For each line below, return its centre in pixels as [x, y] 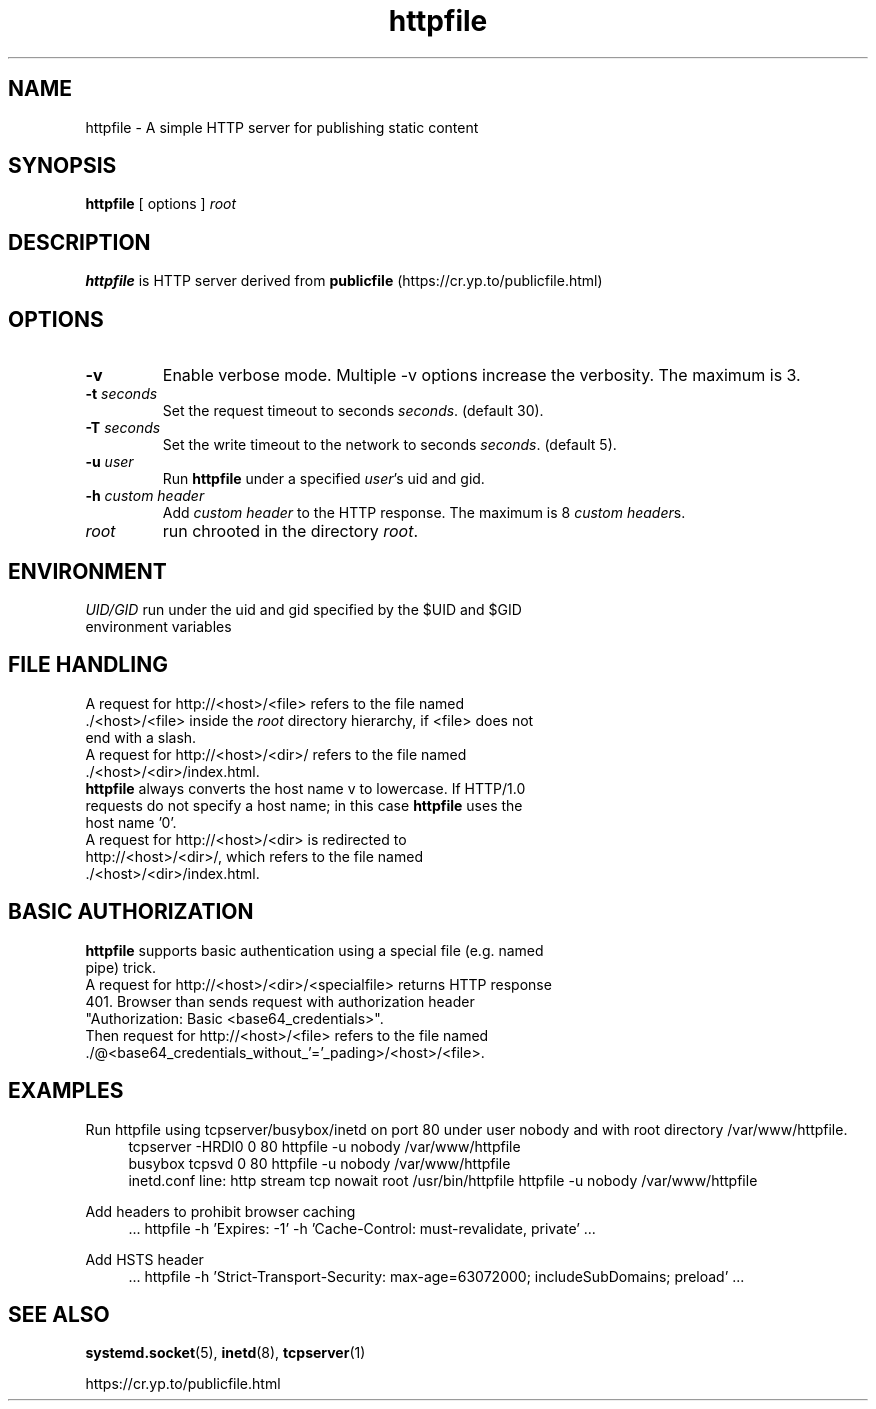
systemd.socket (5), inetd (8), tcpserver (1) [225, 1353]
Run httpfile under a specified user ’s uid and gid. [323, 479]
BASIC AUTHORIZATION [131, 912]
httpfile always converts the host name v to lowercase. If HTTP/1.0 [305, 788]
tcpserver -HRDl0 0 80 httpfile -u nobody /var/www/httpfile [324, 1146]
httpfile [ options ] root [161, 204]
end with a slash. [141, 737]
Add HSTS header [144, 1259]
